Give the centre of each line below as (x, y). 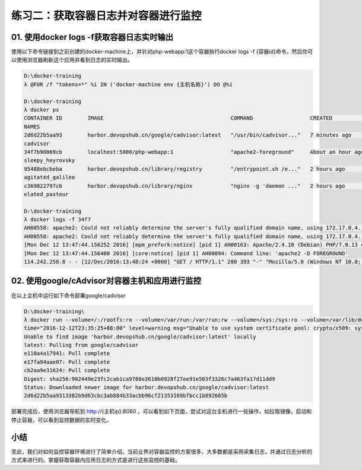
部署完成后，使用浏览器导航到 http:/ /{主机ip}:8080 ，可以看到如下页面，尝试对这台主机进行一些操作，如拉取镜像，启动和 (161, 411)
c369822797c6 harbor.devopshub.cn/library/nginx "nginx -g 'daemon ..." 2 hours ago (184, 186)
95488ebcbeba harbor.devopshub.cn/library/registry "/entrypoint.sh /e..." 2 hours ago (184, 169)
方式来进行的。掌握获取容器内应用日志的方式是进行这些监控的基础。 (96, 460)
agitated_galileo (49, 177)
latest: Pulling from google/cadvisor (81, 345)
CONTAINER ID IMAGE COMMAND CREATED (178, 118)
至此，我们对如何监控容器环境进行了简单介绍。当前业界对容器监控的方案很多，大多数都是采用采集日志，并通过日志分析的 (162, 451)
